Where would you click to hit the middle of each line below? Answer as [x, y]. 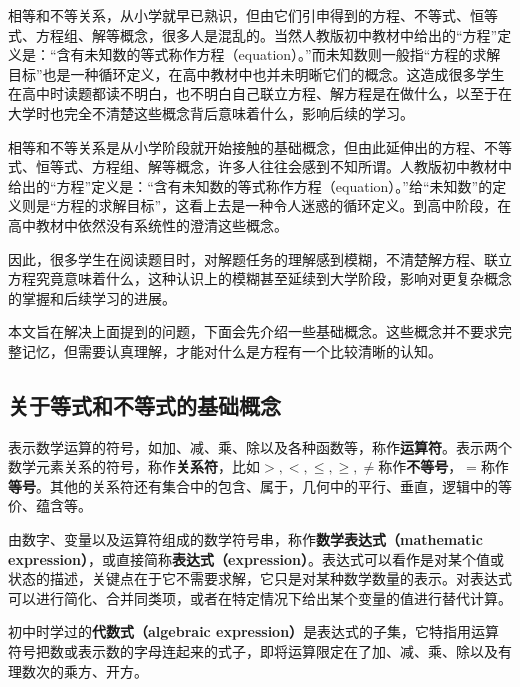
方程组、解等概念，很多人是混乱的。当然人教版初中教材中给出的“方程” [266, 34]
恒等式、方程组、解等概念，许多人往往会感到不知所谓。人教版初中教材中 [273, 166]
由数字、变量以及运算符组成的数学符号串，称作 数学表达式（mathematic [245, 539]
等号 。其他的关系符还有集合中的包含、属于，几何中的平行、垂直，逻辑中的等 [260, 485]
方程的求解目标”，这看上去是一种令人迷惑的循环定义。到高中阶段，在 [284, 205]
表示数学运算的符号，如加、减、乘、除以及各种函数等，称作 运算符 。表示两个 [260, 446]
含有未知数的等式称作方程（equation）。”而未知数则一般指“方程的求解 [278, 54]
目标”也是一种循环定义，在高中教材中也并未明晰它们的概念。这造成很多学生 [256, 73]
